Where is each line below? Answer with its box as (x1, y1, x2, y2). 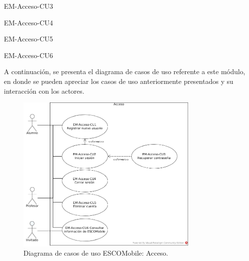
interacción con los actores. (4, 85, 84, 96)
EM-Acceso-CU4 (4, 17, 53, 27)
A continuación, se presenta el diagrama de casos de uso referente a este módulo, (4, 66, 246, 77)
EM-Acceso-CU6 (4, 50, 53, 60)
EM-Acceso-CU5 (4, 34, 53, 44)
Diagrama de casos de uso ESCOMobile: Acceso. (23, 248, 168, 258)
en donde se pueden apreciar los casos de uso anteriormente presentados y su (4, 76, 233, 86)
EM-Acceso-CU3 (4, 1, 53, 11)
